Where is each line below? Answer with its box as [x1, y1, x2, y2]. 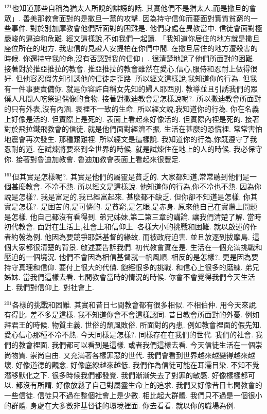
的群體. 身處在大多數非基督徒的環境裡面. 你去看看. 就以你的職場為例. [4, 400, 236, 410]
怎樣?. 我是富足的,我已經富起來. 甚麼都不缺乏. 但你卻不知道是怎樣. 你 [18, 191, 251, 202]
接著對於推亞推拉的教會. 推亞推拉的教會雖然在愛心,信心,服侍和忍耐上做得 [4, 63, 251, 74]
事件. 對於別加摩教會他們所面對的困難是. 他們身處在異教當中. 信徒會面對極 [11, 23, 262, 33]
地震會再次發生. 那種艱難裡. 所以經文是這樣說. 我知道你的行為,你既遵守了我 [4, 133, 257, 144]
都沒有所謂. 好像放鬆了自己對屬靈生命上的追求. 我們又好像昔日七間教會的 [15, 380, 262, 390]
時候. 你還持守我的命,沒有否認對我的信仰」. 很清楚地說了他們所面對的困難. [4, 52, 255, 63]
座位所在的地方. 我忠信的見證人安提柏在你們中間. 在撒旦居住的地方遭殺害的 [4, 43, 258, 53]
